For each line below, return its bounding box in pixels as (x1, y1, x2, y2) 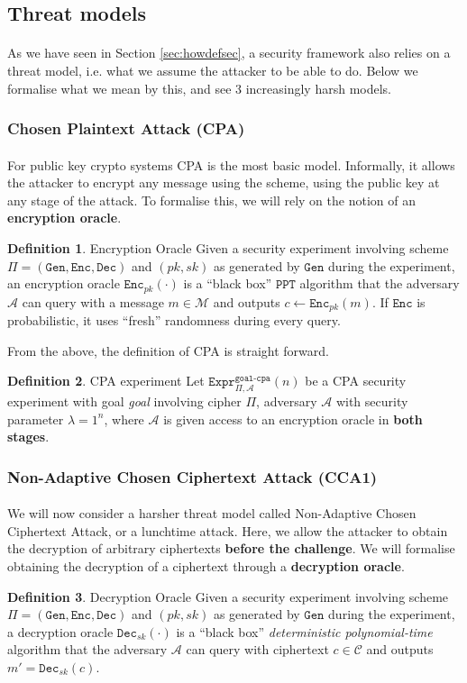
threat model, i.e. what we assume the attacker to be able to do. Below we (7, 60, 418, 79)
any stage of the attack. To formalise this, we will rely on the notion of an (7, 190, 416, 209)
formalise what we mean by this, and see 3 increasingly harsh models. (7, 78, 391, 97)
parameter (7, 409, 64, 428)
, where (104, 409, 144, 428)
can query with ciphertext (186, 640, 329, 659)
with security (335, 392, 408, 411)
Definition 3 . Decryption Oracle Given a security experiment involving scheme (7, 587, 449, 606)
